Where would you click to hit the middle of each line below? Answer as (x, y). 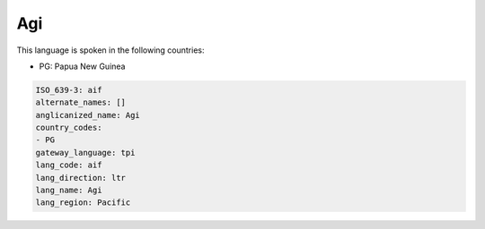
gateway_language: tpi (85, 153)
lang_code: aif (69, 165)
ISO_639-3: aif (69, 90)
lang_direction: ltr (80, 178)
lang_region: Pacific (83, 203)
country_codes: (69, 128)
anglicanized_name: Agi (88, 115)
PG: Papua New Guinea (82, 66)
